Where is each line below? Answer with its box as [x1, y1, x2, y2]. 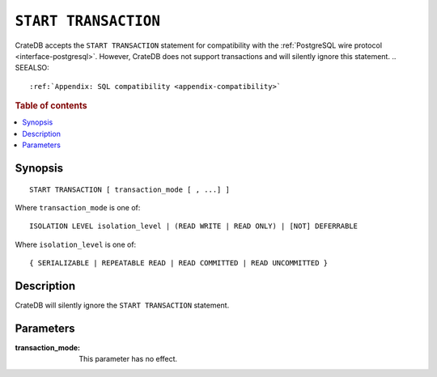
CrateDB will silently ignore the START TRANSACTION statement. [15, 300, 230, 311]
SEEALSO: [15, 63, 50, 73]
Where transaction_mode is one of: [15, 202, 141, 212]
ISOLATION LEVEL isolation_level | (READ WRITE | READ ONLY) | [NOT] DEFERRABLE [29, 222, 359, 231]
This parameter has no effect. [78, 354, 178, 364]
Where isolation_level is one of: [15, 239, 137, 249]
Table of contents [15, 100, 88, 112]
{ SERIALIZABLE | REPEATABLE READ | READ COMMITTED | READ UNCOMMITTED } [29, 259, 329, 268]
